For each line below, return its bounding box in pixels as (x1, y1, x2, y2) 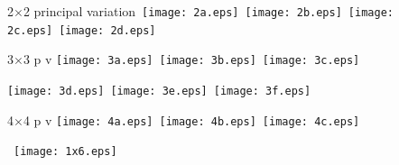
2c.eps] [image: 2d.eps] (7, 23, 156, 37)
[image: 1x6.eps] (14, 145, 117, 159)
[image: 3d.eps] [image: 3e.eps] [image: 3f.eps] (7, 84, 311, 97)
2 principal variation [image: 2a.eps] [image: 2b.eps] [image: (23, 2, 394, 20)
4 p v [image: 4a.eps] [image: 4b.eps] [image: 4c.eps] (23, 110, 360, 129)
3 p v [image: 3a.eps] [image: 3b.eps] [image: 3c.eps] (23, 50, 360, 69)
